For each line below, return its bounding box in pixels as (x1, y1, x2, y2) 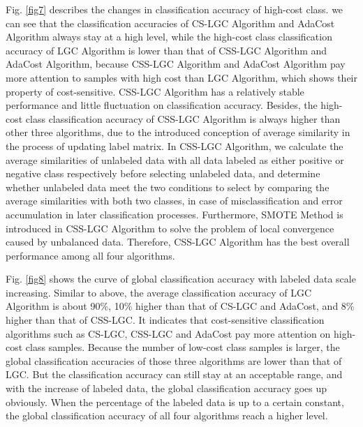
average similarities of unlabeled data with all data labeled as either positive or (6, 152, 344, 167)
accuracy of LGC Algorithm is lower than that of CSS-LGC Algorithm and (6, 43, 327, 57)
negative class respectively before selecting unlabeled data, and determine (6, 166, 320, 181)
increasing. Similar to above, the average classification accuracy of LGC (6, 285, 312, 299)
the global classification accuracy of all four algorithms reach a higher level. (6, 408, 328, 423)
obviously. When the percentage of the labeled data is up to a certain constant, (6, 394, 344, 409)
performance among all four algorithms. (6, 248, 175, 262)
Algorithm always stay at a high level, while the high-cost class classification (6, 29, 332, 44)
